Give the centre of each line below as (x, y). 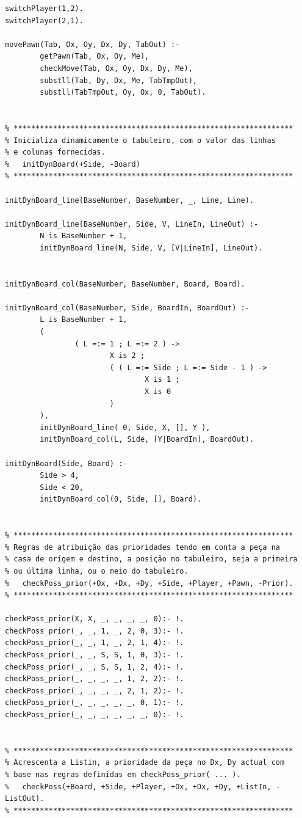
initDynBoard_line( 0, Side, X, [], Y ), (125, 427)
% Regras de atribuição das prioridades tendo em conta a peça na (143, 547)
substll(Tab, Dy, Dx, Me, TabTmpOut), (118, 80)
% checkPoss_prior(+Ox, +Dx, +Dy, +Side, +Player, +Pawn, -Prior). (149, 583)
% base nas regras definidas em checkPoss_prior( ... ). (123, 775)
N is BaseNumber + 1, (84, 236)
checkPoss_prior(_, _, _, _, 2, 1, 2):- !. (95, 691)
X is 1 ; (162, 380)
